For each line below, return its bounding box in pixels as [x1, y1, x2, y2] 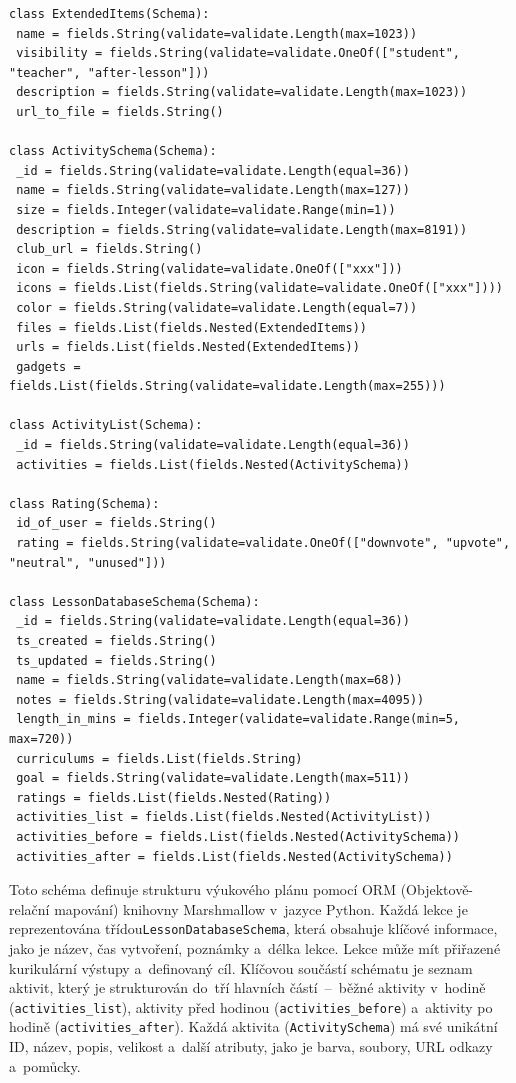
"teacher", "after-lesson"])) [9, 65, 210, 80]
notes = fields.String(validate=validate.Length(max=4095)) [16, 692, 425, 707]
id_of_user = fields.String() [16, 516, 217, 531]
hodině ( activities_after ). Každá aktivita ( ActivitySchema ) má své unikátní [9, 1016, 498, 1037]
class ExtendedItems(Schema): [9, 7, 210, 21]
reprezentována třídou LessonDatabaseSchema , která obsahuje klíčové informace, [9, 918, 498, 939]
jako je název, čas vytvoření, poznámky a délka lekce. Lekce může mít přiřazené [9, 937, 501, 958]
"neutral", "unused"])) [9, 555, 167, 570]
